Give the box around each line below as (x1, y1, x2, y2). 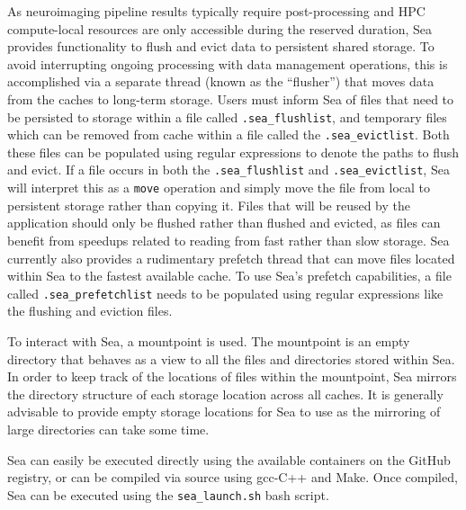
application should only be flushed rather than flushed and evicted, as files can (7, 213, 441, 232)
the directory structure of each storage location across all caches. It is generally (7, 384, 444, 403)
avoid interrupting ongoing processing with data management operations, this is (7, 54, 448, 73)
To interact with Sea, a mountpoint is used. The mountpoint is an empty (7, 332, 410, 350)
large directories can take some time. (7, 419, 210, 438)
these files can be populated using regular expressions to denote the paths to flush (7, 142, 460, 161)
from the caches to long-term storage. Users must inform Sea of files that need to (7, 89, 454, 108)
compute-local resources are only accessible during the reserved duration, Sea (7, 19, 432, 38)
